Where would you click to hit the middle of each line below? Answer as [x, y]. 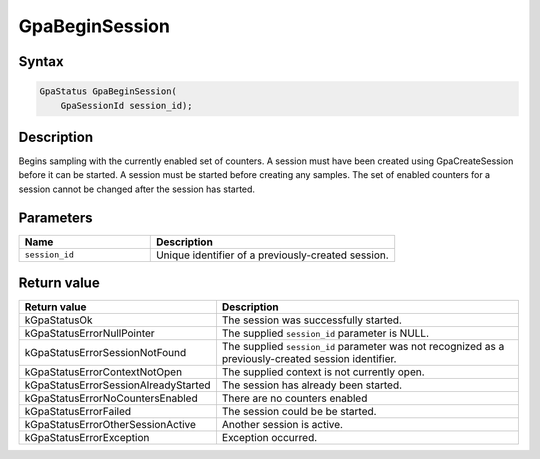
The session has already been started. [312, 385]
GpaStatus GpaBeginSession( [108, 91]
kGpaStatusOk [59, 320]
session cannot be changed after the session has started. [136, 189]
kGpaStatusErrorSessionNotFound [105, 353]
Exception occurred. [269, 438]
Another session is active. [282, 425]
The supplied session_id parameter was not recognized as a [363, 347]
